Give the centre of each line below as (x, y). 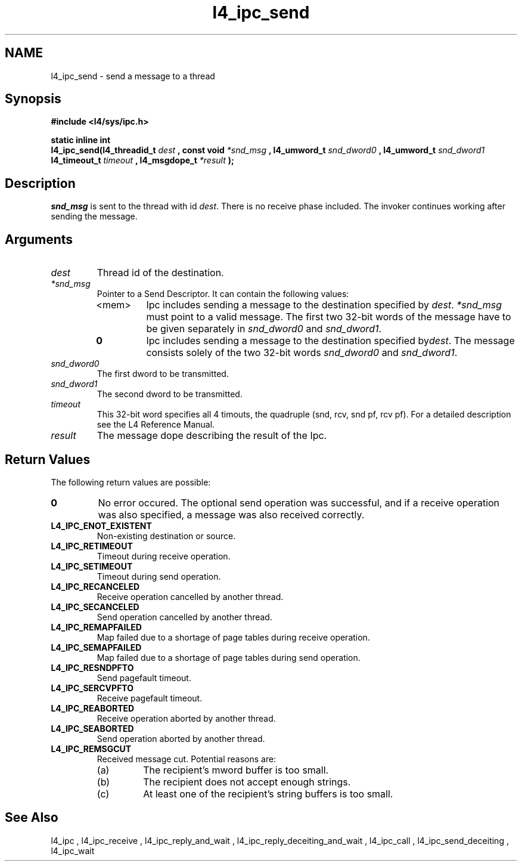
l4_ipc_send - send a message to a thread (133, 76)
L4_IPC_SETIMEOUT (92, 566)
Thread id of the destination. (160, 273)
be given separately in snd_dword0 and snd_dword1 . (264, 329)
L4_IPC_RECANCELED (95, 586)
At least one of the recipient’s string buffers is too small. (268, 794)
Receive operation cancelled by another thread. (190, 596)
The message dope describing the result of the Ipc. (212, 436)
